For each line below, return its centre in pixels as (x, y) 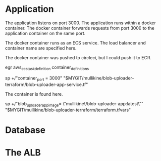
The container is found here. (34, 94)
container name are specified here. (41, 48)
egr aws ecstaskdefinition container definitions (47, 68)
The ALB (23, 152)
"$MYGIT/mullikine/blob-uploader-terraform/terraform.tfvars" (68, 110)
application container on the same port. (45, 33)
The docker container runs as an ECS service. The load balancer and (76, 42)
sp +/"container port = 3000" (34, 79)
